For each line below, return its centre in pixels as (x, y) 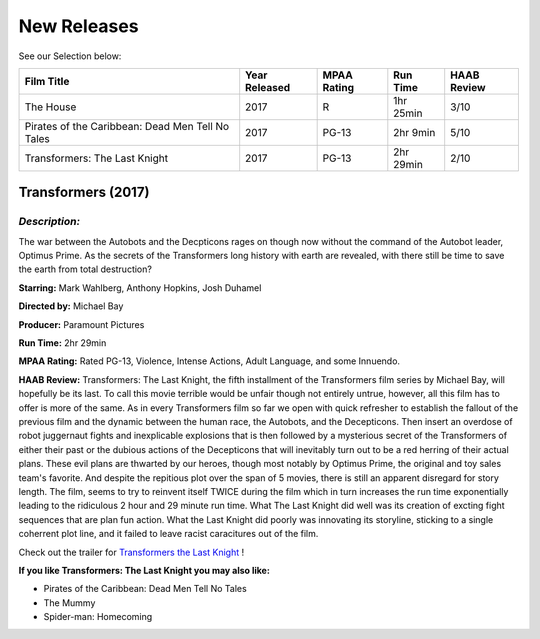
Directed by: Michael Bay (71, 306)
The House (50, 107)
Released (268, 87)
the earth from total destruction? (85, 269)
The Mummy (69, 602)
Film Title (47, 81)
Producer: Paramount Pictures (81, 324)
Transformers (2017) (84, 192)
